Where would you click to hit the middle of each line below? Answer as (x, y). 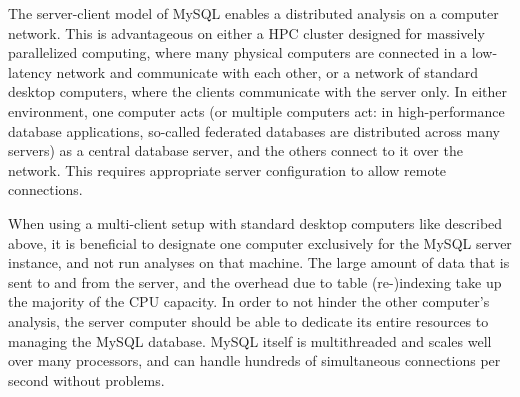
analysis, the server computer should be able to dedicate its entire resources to (248, 320)
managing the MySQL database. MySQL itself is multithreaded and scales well (250, 340)
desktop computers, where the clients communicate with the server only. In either (258, 91)
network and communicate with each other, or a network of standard (267, 71)
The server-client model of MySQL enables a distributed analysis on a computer (253, 13)
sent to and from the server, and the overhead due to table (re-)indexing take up (255, 281)
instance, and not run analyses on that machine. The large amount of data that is (259, 262)
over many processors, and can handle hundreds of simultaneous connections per (254, 360)
